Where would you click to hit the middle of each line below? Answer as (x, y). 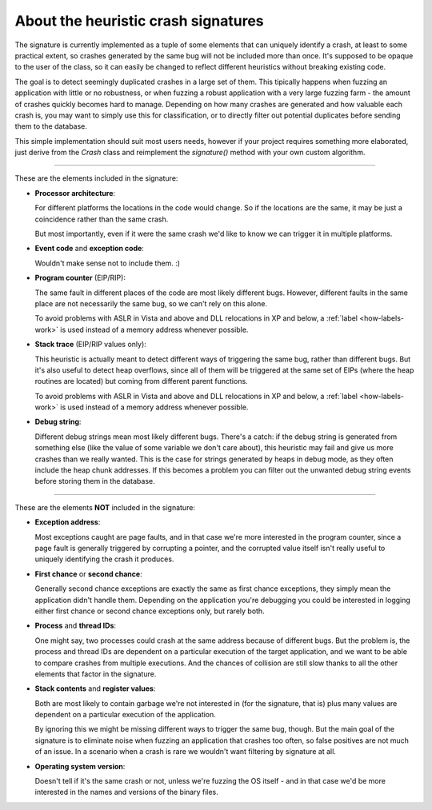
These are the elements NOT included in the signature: (105, 507)
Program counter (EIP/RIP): (80, 278)
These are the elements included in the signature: (96, 178)
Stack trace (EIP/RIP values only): (91, 345)
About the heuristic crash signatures (139, 21)
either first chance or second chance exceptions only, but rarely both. (150, 611)
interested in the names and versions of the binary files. (127, 792)
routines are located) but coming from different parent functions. (141, 381)
